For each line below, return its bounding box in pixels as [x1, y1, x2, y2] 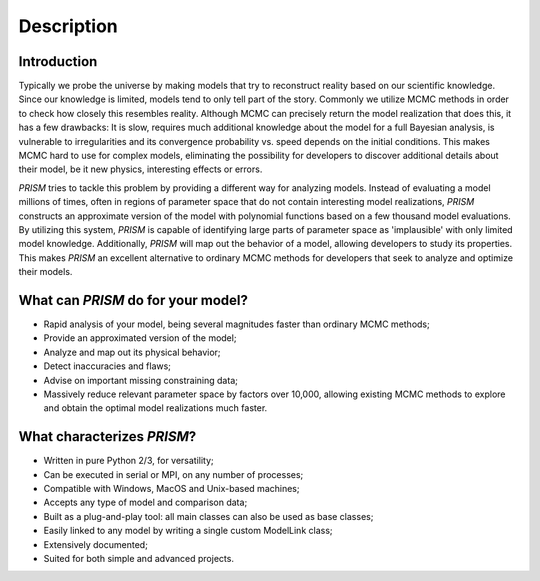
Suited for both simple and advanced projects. [43, 553, 235, 565]
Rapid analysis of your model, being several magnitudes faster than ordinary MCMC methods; [43, 318, 430, 330]
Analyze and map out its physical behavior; [43, 346, 221, 358]
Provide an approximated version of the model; [43, 332, 237, 344]
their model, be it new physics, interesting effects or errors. [18, 163, 263, 175]
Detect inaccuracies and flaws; [43, 360, 172, 372]
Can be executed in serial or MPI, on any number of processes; [43, 468, 304, 480]
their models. [18, 266, 73, 278]
